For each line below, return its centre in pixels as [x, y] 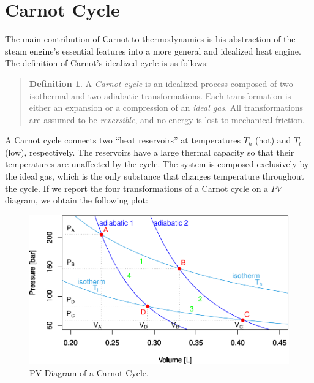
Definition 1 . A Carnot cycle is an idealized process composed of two [161, 83]
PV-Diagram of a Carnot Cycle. [89, 372]
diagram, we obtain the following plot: [77, 200]
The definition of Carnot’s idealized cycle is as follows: [107, 63]
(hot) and [273, 140]
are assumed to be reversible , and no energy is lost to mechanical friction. [167, 119]
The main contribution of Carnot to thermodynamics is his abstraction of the [150, 39]
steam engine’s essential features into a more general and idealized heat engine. [153, 51]
